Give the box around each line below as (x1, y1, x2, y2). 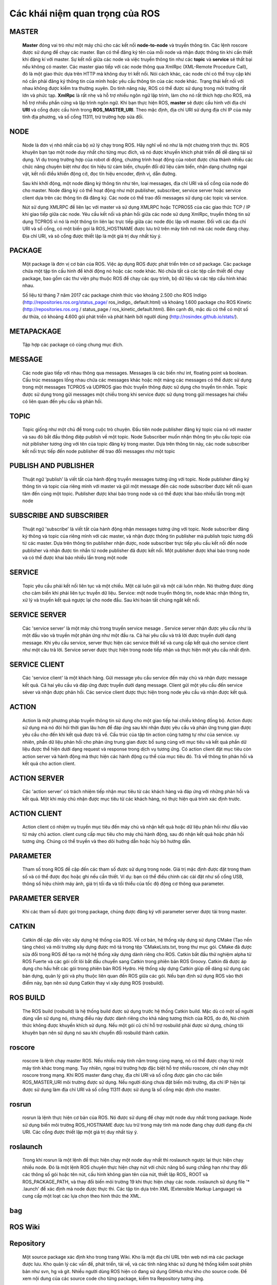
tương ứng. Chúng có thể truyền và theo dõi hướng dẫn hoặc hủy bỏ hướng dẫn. (22, 838, 192, 844)
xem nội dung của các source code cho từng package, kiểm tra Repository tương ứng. (22, 1275, 205, 1281)
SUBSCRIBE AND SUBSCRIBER (9, 511, 109, 520)
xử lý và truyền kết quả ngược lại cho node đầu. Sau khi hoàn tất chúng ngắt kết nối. (22, 597, 200, 603)
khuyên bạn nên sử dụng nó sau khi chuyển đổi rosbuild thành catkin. (22, 1030, 169, 1036)
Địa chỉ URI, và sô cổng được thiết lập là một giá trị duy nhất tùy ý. (22, 233, 162, 239)
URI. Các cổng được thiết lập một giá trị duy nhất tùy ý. (22, 1129, 138, 1135)
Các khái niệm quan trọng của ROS (9, 8, 160, 19)
